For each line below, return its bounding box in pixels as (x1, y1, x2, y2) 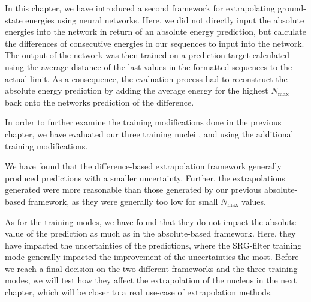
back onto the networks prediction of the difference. (5, 95, 194, 108)
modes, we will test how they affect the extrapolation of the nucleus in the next (5, 274, 297, 286)
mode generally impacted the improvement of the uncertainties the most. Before (5, 250, 299, 263)
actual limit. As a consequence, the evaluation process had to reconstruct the (5, 72, 288, 85)
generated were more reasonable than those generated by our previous (5, 183, 262, 196)
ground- (277, 2, 306, 14)
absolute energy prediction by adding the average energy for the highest (5, 84, 268, 97)
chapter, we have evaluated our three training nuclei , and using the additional (5, 127, 294, 140)
